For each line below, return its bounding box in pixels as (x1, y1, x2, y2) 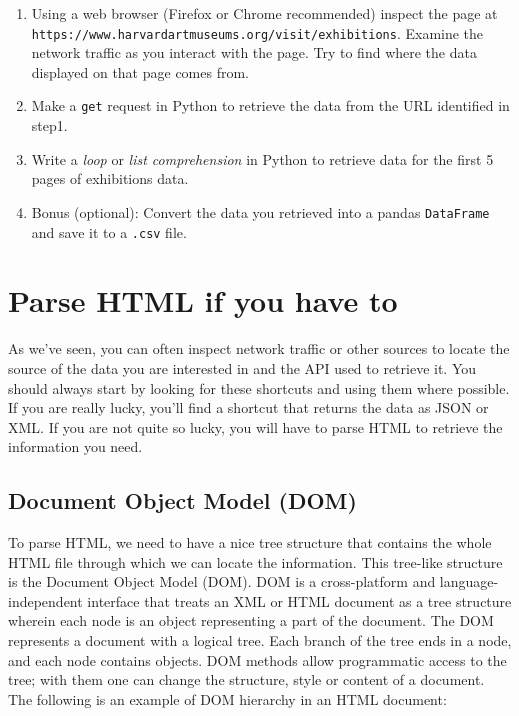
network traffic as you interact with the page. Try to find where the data (31, 42, 477, 63)
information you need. (8, 436, 143, 457)
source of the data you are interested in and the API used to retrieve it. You (8, 357, 477, 378)
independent (8, 590, 83, 611)
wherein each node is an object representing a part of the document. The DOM (8, 610, 494, 631)
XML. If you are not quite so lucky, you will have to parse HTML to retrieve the (8, 416, 503, 437)
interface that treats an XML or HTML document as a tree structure (87, 590, 512, 611)
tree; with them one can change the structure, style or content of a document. (8, 669, 485, 690)
